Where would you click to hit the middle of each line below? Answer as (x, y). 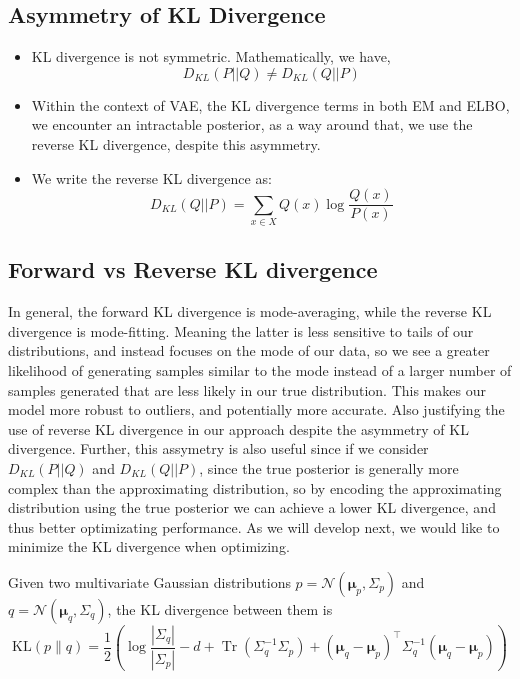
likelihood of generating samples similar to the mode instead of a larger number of (260, 369)
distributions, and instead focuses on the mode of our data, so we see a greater (249, 350)
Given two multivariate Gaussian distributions (149, 581)
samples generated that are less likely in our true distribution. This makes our (247, 389)
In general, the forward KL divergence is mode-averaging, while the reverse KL (250, 311)
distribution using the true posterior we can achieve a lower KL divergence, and (252, 507)
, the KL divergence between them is (220, 608)
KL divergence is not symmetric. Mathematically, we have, (211, 56)
